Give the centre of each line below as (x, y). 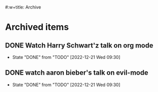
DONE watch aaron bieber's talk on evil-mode (77, 73)
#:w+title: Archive (23, 7)
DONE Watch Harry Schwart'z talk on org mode (79, 45)
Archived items (37, 27)
